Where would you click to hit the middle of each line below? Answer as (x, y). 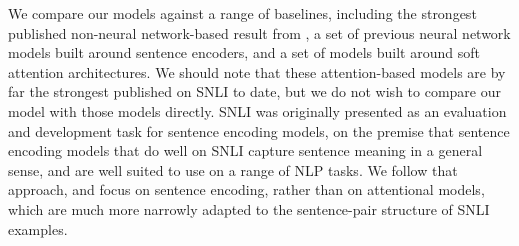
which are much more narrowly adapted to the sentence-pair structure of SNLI (249, 208)
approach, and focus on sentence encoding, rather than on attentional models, (246, 189)
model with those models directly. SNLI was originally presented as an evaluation (257, 110)
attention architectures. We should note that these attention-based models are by (257, 71)
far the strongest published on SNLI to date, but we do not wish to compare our (254, 91)
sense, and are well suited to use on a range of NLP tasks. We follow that (233, 169)
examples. (38, 228)
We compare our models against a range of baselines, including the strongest (242, 13)
